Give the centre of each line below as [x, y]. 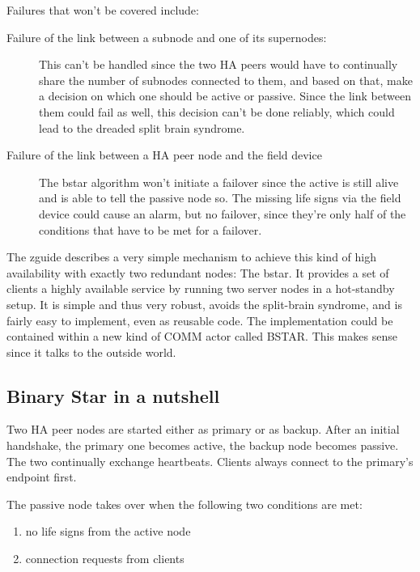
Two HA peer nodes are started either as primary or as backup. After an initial [203, 429]
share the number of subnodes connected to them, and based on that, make [226, 80]
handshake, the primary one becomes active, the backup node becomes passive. [203, 445]
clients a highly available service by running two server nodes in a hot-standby [201, 288]
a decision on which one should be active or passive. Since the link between [225, 96]
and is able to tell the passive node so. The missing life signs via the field [220, 198]
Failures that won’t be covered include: [103, 10]
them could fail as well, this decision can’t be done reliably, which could [217, 111]
